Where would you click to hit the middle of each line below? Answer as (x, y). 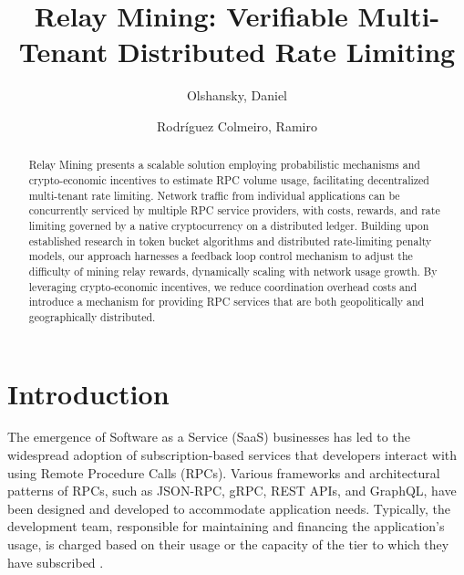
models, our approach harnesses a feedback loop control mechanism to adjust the (221, 256)
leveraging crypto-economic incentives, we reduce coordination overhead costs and (223, 286)
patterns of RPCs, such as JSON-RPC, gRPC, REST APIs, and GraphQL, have (232, 491)
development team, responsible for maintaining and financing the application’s (226, 526)
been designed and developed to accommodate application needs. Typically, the (229, 508)
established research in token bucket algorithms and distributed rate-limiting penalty (230, 240)
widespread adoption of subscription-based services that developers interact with (232, 455)
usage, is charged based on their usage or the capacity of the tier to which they (228, 544)
